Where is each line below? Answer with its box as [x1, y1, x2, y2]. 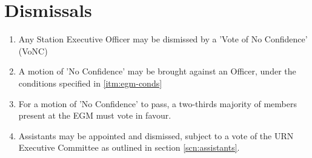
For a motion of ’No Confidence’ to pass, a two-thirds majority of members [18, 97, 297, 110]
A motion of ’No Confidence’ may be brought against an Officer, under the [18, 65, 296, 77]
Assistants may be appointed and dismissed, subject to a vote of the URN [18, 129, 294, 142]
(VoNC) [18, 44, 48, 57]
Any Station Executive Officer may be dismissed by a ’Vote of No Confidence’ [18, 33, 308, 45]
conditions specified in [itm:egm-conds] [18, 76, 162, 89]
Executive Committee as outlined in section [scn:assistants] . [18, 141, 240, 154]
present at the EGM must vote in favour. [18, 109, 171, 122]
